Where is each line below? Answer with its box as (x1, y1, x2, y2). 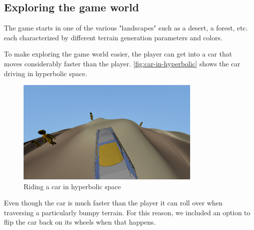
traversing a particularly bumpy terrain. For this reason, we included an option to (4, 207, 251, 217)
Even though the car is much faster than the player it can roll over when (4, 198, 223, 208)
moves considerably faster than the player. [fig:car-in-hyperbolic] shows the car (4, 58, 240, 68)
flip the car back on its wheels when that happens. (4, 217, 156, 227)
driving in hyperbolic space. (4, 68, 87, 78)
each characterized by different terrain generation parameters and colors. (4, 32, 223, 42)
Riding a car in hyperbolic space (24, 181, 121, 191)
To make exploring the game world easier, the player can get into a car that (4, 49, 232, 59)
